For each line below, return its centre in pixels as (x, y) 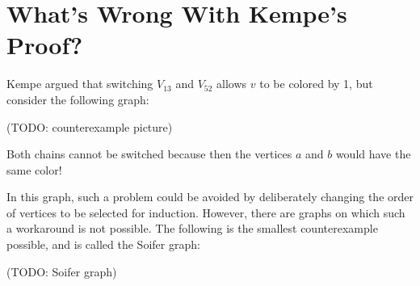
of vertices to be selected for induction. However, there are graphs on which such (206, 212)
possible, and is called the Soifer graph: (103, 244)
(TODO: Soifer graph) (62, 271)
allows (232, 84)
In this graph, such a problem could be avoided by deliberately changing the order (210, 197)
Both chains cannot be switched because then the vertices (149, 154)
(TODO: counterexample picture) (90, 126)
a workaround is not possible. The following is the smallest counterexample (192, 228)
